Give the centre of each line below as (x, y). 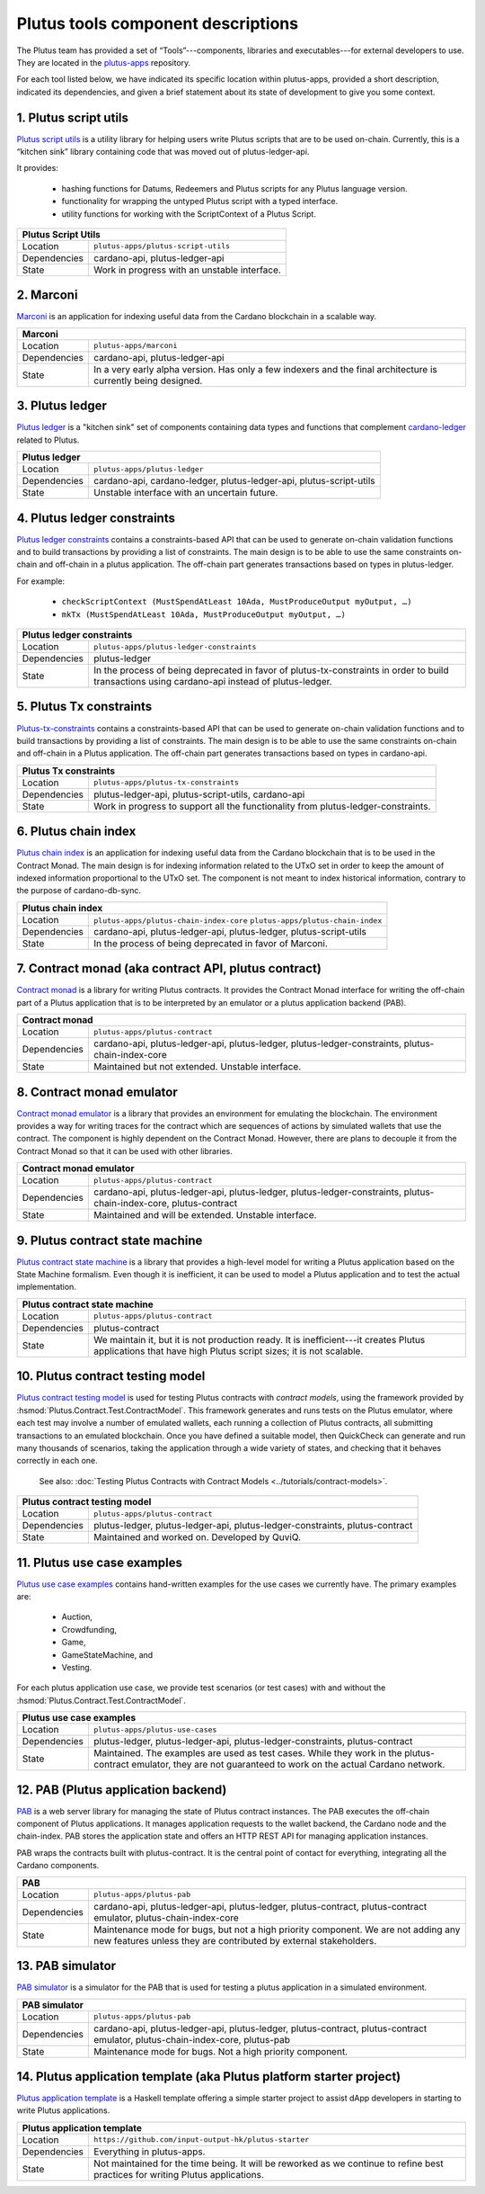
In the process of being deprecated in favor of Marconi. (211, 943)
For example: (41, 581)
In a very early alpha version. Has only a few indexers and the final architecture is (265, 369)
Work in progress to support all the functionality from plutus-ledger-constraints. (262, 806)
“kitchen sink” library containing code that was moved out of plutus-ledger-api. (163, 152)
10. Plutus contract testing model (111, 1376)
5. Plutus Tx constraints (84, 707)
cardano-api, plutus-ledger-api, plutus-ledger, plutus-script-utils (230, 931)
